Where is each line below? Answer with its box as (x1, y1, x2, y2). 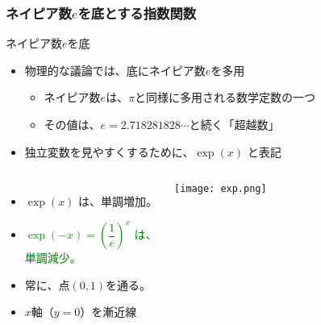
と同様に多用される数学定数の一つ (135, 89, 316, 106)
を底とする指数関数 (77, 2, 197, 23)
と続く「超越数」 (189, 116, 280, 132)
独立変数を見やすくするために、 (24, 143, 194, 160)
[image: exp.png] (174, 183, 267, 195)
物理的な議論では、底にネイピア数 (24, 61, 206, 78)
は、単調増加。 (78, 193, 158, 210)
